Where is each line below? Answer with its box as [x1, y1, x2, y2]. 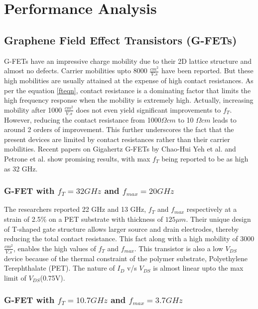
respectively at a [186, 204, 237, 214]
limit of [4, 272, 26, 283]
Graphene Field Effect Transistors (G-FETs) [4, 32, 237, 47]
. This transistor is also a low [134, 243, 223, 253]
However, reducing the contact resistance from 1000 [4, 114, 161, 125]
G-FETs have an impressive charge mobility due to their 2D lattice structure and [4, 55, 252, 66]
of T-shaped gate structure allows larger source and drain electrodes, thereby [4, 223, 239, 234]
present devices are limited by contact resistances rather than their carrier [4, 134, 230, 144]
